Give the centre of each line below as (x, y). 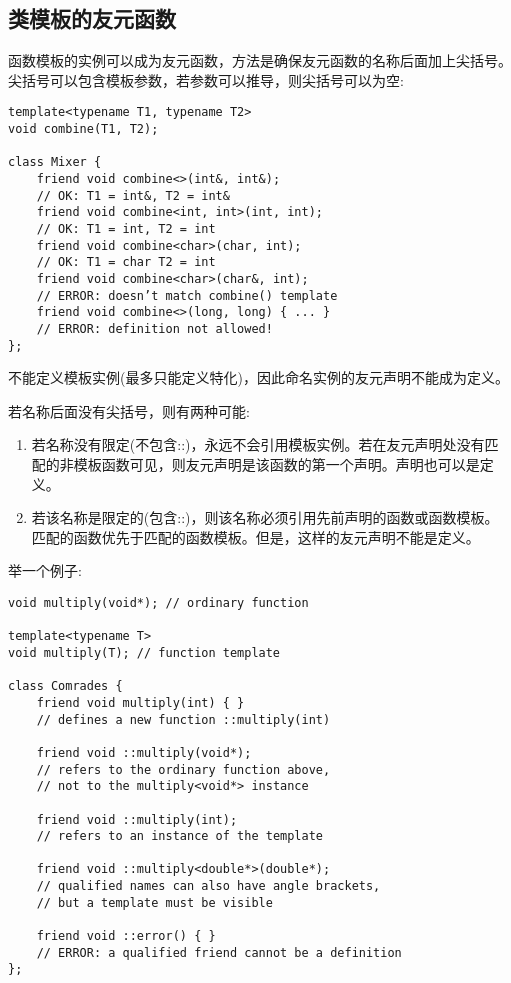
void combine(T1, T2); (83, 129)
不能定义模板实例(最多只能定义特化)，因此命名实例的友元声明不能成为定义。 (258, 377)
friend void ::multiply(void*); (144, 752)
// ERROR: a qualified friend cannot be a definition (219, 952)
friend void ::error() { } (126, 936)
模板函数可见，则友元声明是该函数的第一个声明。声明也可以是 (276, 464)
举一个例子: (45, 570)
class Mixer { (55, 162)
